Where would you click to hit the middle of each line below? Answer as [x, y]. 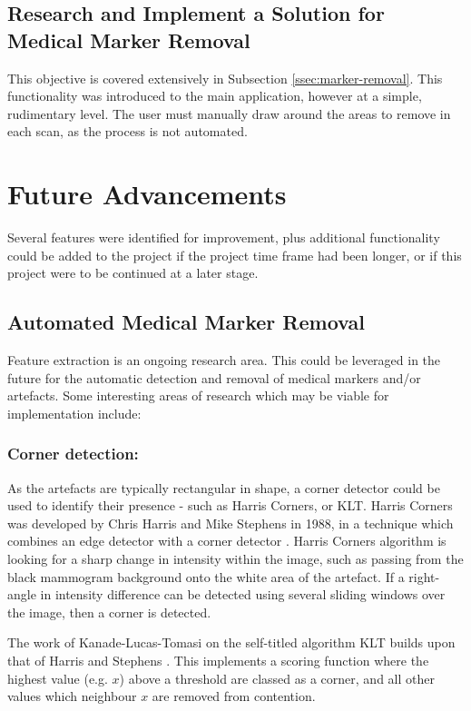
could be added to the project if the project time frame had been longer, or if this [235, 255]
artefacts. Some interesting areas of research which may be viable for [198, 395]
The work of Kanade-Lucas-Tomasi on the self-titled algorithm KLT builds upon [231, 642]
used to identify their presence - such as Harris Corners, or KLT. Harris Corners [230, 505]
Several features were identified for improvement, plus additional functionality [224, 237]
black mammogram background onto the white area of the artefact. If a [206, 576]
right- [424, 576]
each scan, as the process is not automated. [128, 131]
